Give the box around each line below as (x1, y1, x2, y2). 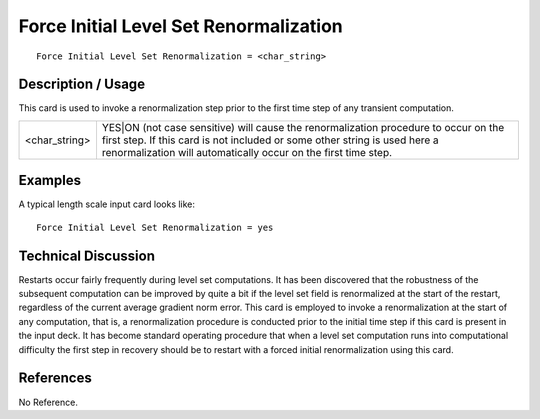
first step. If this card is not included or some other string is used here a (101, 133, 439, 147)
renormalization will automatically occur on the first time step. (101, 145, 393, 159)
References (18, 370, 92, 387)
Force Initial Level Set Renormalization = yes (36, 221, 274, 233)
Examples (18, 172, 82, 189)
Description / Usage (18, 76, 145, 93)
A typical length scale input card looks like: (18, 198, 195, 210)
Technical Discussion (18, 247, 155, 264)
